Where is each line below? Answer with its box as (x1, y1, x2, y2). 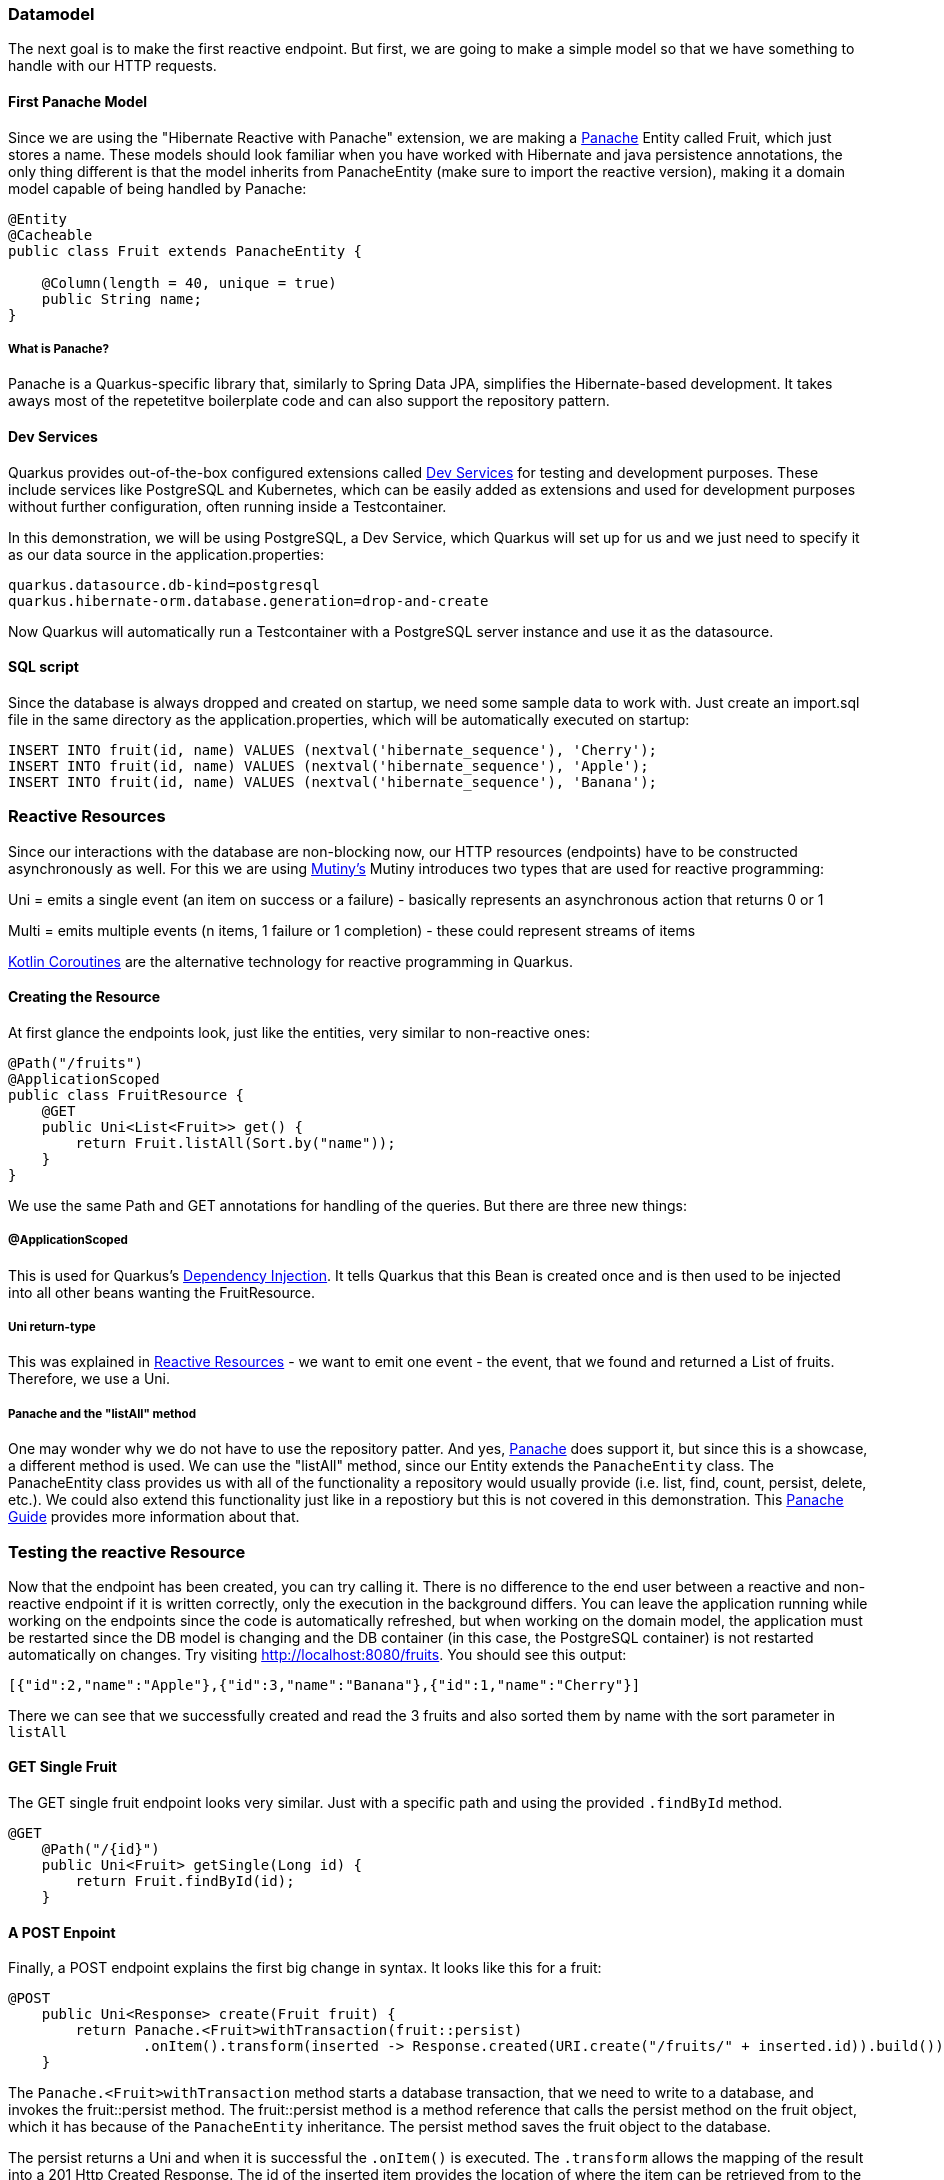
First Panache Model (8, 92, 148, 110)
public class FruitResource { (8, 1086, 245, 1103)
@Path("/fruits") (8, 1054, 143, 1071)
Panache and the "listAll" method (8, 1406, 197, 1421)
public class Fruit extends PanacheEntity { (8, 242, 363, 259)
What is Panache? (8, 341, 109, 356)
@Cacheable (8, 226, 93, 243)
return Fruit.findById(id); (75, 1873, 295, 1890)
